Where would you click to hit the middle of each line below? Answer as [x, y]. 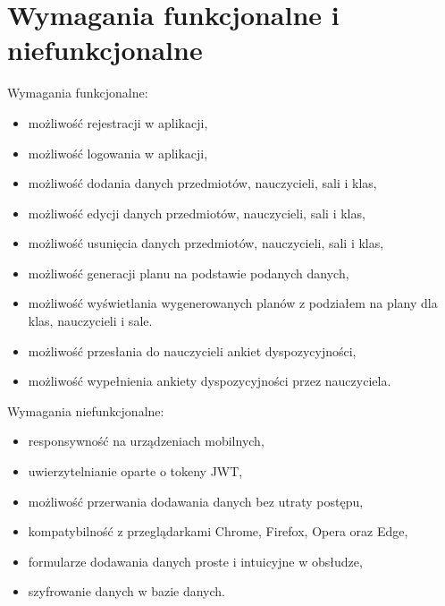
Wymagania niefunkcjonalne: [86, 410]
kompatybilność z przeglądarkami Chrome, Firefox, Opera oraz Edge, [218, 531]
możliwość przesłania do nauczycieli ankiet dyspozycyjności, [192, 350]
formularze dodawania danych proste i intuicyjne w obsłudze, [195, 561]
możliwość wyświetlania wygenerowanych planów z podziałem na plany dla [233, 303]
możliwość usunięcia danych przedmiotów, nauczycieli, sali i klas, [206, 243]
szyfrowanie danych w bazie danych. [127, 591]
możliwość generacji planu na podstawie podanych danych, [189, 273]
